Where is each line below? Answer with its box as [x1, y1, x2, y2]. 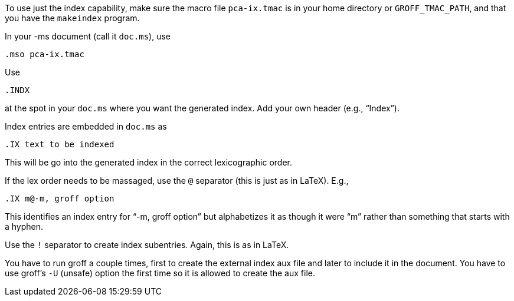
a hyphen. [5, 221, 44, 231]
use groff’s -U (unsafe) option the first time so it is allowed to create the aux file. [5, 268, 315, 278]
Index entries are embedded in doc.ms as [5, 121, 167, 131]
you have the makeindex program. [5, 13, 140, 23]
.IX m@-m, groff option [5, 194, 114, 203]
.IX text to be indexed [5, 140, 114, 149]
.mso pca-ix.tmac [5, 49, 84, 59]
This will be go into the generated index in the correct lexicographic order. [5, 157, 292, 167]
